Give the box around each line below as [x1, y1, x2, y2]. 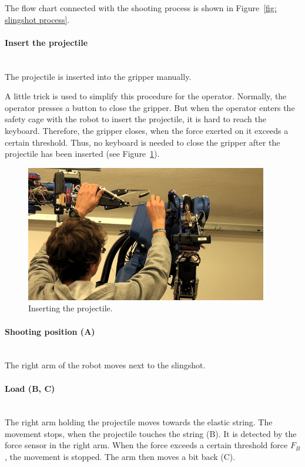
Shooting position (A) [5, 325, 95, 337]
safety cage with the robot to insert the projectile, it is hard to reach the [5, 113, 266, 125]
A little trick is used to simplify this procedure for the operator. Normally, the [5, 90, 287, 102]
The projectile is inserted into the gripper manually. [5, 70, 192, 82]
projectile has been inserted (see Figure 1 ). [5, 147, 160, 160]
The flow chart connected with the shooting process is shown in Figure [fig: [5, 2, 277, 14]
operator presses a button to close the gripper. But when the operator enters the [5, 101, 295, 113]
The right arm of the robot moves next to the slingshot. [5, 359, 206, 371]
